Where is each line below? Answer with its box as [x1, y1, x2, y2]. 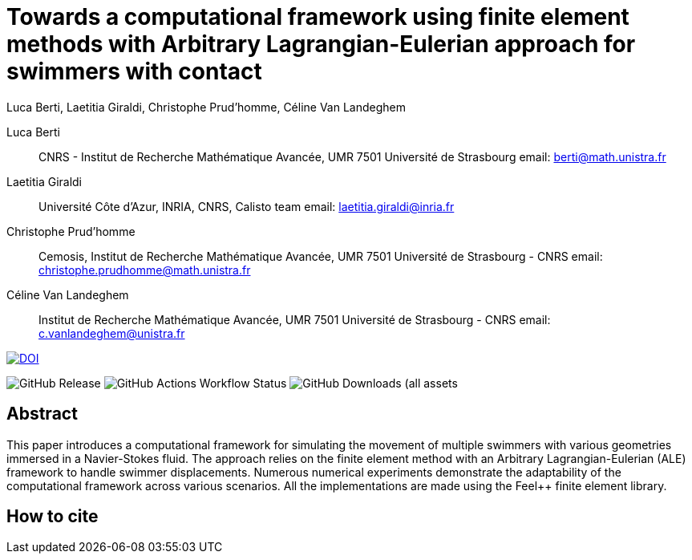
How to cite [6, 506, 99, 527]
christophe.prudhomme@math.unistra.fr [38, 262, 251, 277]
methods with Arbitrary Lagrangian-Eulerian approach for [6, 30, 636, 58]
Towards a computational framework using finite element [6, 3, 629, 30]
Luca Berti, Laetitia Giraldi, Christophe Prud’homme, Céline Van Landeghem [6, 99, 407, 114]
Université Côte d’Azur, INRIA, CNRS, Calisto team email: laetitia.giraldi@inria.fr [38, 199, 455, 213]
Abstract [6, 404, 78, 424]
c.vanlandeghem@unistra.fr [38, 326, 185, 340]
